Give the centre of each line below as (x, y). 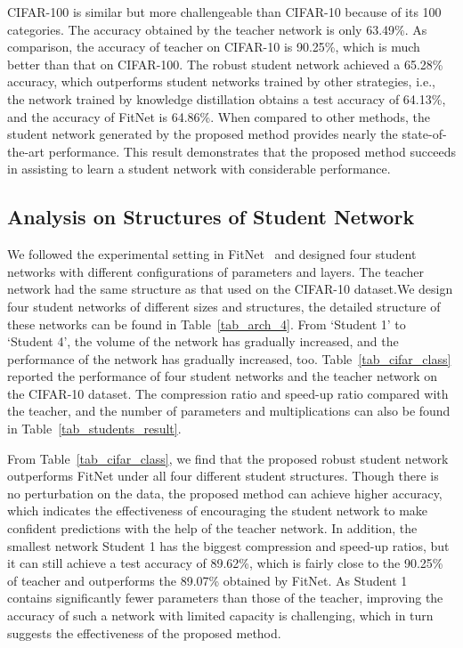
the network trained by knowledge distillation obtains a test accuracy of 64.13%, (227, 98)
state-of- (424, 134)
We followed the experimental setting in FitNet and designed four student (212, 254)
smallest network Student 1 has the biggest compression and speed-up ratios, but (228, 545)
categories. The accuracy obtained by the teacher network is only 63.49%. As (217, 29)
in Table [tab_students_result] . (94, 429)
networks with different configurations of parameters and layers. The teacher (216, 271)
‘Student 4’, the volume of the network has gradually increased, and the (203, 341)
